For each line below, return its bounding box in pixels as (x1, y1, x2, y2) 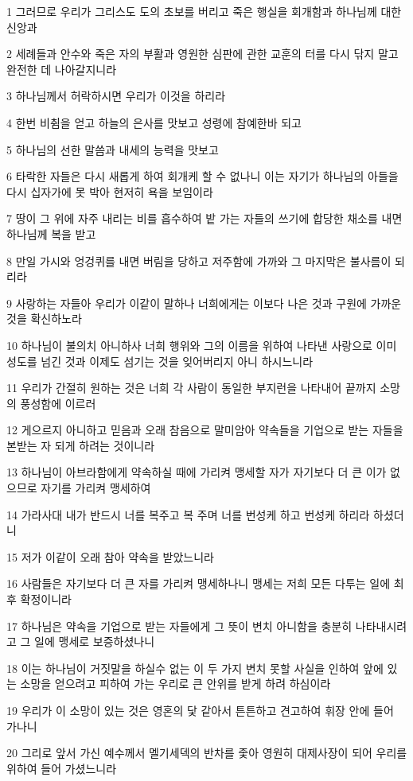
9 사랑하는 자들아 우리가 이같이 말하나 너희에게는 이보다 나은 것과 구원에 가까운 (6, 294, 402, 311)
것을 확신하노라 (6, 310, 82, 327)
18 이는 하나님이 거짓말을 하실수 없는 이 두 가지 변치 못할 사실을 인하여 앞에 (6, 659, 384, 676)
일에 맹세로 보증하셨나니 (34, 633, 155, 650)
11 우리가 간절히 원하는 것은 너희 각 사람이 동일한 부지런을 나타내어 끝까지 (6, 379, 376, 396)
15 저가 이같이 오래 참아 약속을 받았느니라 (6, 548, 214, 565)
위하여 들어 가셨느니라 (6, 760, 117, 776)
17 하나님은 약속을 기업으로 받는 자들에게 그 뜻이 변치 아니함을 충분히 (6, 617, 353, 634)
